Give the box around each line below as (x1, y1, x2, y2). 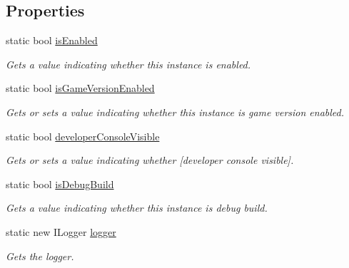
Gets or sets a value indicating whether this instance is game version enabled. (6, 104, 345, 119)
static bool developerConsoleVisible (6, 128, 160, 143)
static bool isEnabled (6, 33, 98, 48)
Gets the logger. (6, 248, 74, 263)
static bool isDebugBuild (6, 176, 114, 191)
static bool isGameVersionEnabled (6, 81, 155, 96)
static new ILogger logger (6, 224, 116, 239)
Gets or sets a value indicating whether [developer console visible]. (6, 153, 294, 167)
